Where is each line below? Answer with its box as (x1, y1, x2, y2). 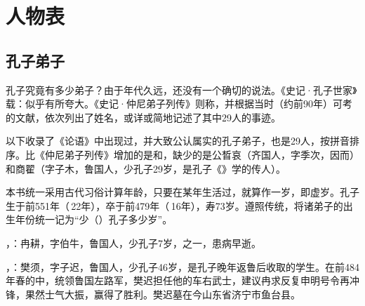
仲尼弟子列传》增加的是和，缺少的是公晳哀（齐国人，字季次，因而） (44, 147, 359, 161)
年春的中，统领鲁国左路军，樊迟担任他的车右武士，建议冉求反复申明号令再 (6, 273, 350, 288)
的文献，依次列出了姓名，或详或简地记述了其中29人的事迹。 (6, 109, 281, 124)
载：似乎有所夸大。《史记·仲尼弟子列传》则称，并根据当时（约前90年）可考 (6, 96, 352, 111)
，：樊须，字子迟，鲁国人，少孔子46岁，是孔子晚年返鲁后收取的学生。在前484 (6, 259, 359, 274)
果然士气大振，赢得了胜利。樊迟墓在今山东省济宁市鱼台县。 (25, 286, 300, 301)
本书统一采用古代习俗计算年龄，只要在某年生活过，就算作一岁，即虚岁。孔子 (6, 185, 359, 199)
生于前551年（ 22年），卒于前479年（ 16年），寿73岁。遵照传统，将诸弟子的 (6, 198, 343, 213)
